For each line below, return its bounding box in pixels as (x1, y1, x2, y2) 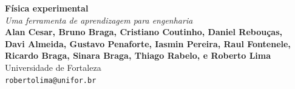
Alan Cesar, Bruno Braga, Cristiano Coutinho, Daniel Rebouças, (5, 25, 283, 38)
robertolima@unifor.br (5, 76, 97, 85)
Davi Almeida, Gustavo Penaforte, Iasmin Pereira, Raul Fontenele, (5, 37, 291, 50)
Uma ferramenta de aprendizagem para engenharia (5, 13, 193, 26)
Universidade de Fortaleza (5, 61, 101, 73)
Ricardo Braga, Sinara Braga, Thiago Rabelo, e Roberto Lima (5, 49, 271, 62)
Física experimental (5, 2, 89, 14)
